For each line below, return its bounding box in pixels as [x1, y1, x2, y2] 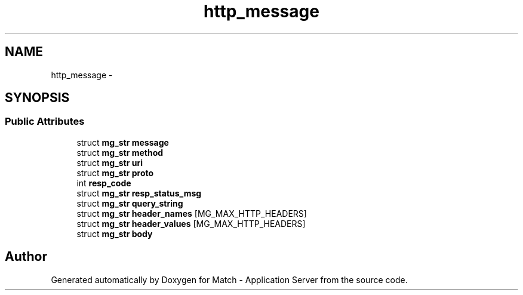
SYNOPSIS [5, 90, 70, 106]
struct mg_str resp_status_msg [76, 188, 202, 198]
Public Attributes [5, 115, 85, 128]
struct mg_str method [76, 147, 164, 158]
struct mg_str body [76, 228, 153, 239]
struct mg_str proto [76, 167, 154, 178]
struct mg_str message [76, 137, 169, 147]
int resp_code [76, 177, 131, 188]
